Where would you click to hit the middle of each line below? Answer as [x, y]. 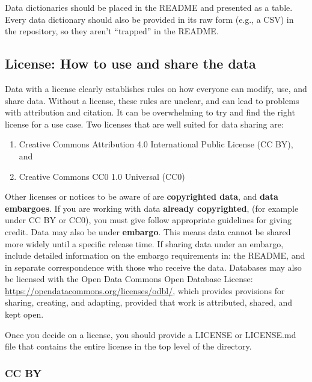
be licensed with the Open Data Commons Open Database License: [129, 279]
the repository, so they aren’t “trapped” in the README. [112, 31]
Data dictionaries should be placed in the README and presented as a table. [149, 7]
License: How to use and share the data [130, 63]
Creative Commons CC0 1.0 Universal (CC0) [102, 176]
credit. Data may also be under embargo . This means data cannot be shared [148, 231]
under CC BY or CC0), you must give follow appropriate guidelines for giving [148, 220]
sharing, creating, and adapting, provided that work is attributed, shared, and [149, 302]
